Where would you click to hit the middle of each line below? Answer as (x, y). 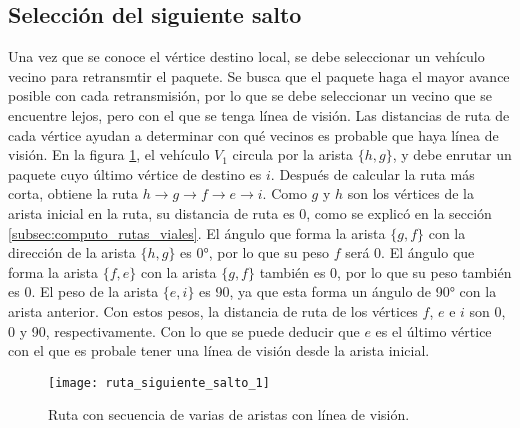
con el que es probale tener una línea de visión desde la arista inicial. (219, 350)
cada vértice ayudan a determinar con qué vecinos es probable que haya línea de (253, 134)
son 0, (487, 310)
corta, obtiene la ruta (73, 193)
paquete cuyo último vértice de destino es (135, 173)
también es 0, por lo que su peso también (385, 271)
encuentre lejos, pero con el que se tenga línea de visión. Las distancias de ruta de (259, 114)
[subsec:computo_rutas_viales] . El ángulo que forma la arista (197, 232)
